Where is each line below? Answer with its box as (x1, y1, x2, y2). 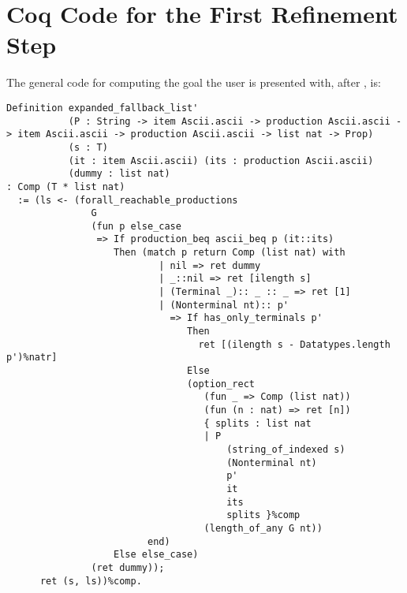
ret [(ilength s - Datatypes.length (198, 338, 390, 350)
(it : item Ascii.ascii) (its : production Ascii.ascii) (68, 155, 374, 166)
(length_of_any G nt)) (203, 522, 323, 534)
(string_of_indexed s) (226, 443, 345, 455)
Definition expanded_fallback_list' (6, 102, 199, 114)
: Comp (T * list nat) (6, 181, 125, 192)
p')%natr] (6, 352, 58, 364)
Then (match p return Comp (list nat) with (114, 247, 345, 259)
